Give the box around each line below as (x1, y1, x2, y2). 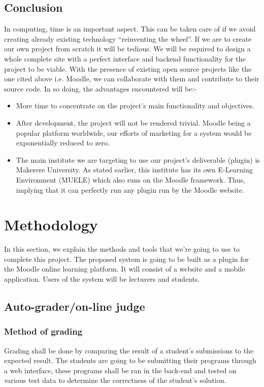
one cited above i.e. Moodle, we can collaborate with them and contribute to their (4, 73, 259, 84)
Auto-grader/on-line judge (4, 299, 145, 314)
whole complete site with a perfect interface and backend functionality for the (4, 53, 246, 64)
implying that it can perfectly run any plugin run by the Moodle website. (16, 184, 244, 195)
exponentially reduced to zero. (16, 137, 110, 148)
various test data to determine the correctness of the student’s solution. (4, 375, 226, 385)
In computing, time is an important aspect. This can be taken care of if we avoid (4, 23, 256, 34)
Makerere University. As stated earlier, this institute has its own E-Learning (16, 164, 253, 175)
